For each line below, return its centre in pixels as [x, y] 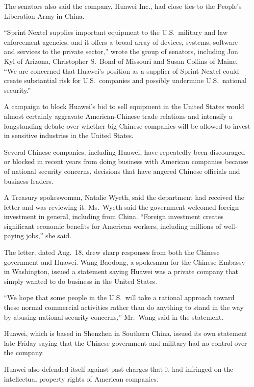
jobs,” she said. [49, 235]
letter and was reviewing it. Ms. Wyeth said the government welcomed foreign [122, 207]
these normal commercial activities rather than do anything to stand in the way [124, 307]
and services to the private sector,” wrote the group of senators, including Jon [121, 51]
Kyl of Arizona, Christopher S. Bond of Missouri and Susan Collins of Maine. [121, 61]
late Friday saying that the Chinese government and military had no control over [126, 343]
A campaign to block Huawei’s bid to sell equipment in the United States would [124, 106]
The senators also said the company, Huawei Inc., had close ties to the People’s [123, 6]
